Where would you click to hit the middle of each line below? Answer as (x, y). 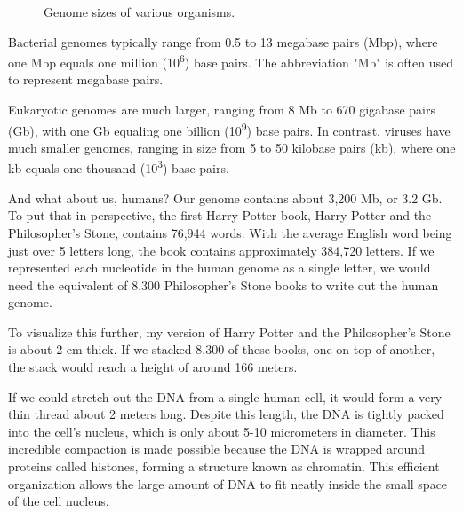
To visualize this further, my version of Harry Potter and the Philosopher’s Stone (229, 331)
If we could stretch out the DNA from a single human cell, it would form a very (225, 396)
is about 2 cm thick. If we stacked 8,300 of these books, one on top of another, (222, 349)
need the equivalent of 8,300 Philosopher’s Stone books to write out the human (224, 284)
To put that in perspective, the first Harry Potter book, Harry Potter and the (220, 215)
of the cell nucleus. (59, 501)
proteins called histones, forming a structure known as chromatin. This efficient (224, 466)
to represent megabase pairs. (86, 79)
